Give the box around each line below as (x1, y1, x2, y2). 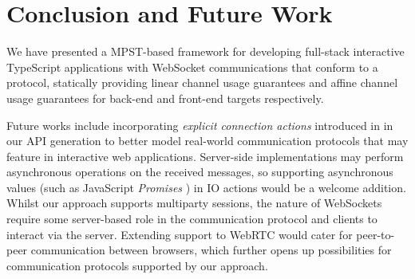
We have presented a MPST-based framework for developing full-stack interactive (6, 43, 405, 60)
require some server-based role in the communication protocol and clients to (6, 210, 377, 227)
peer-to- (356, 226, 395, 242)
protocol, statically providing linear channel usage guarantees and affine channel (6, 74, 398, 91)
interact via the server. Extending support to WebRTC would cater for (6, 226, 353, 242)
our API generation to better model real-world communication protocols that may (6, 132, 409, 149)
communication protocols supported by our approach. (6, 257, 268, 273)
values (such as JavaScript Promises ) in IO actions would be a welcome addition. (6, 179, 406, 195)
